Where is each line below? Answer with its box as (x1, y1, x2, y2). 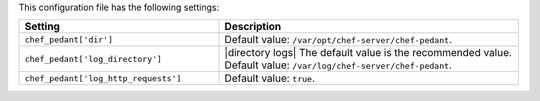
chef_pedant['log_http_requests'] (24, 73, 182, 84)
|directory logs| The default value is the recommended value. (224, 46, 512, 60)
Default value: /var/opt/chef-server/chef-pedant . (224, 33, 452, 47)
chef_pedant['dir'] (24, 34, 114, 45)
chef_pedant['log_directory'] (24, 53, 162, 64)
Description (224, 20, 282, 34)
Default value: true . (224, 71, 315, 85)
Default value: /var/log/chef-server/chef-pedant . (224, 58, 452, 72)
